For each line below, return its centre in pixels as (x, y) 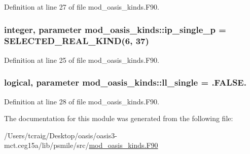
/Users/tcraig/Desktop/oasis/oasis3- (61, 135)
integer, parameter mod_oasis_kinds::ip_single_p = (115, 29)
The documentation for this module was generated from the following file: (119, 118)
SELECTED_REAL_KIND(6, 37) (77, 41)
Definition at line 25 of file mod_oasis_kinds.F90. (82, 60)
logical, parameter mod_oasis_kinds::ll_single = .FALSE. (125, 82)
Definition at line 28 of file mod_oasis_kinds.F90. (82, 101)
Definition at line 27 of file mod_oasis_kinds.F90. (82, 7)
